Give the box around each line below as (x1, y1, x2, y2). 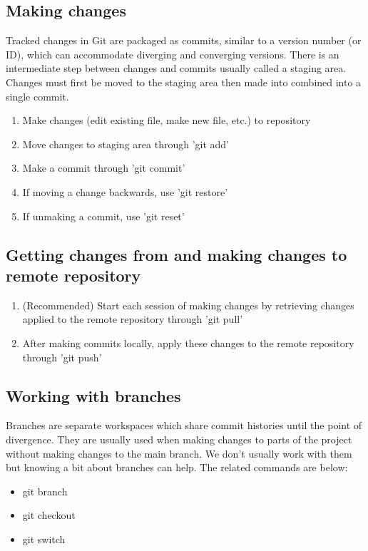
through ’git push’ (22, 349, 102, 364)
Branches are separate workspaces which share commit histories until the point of (6, 418, 362, 433)
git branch (22, 483, 68, 498)
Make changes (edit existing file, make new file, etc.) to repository (22, 113, 311, 128)
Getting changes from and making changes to (6, 243, 347, 265)
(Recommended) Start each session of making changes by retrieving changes (22, 297, 354, 312)
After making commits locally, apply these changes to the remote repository (22, 335, 354, 350)
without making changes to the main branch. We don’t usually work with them (6, 446, 352, 460)
